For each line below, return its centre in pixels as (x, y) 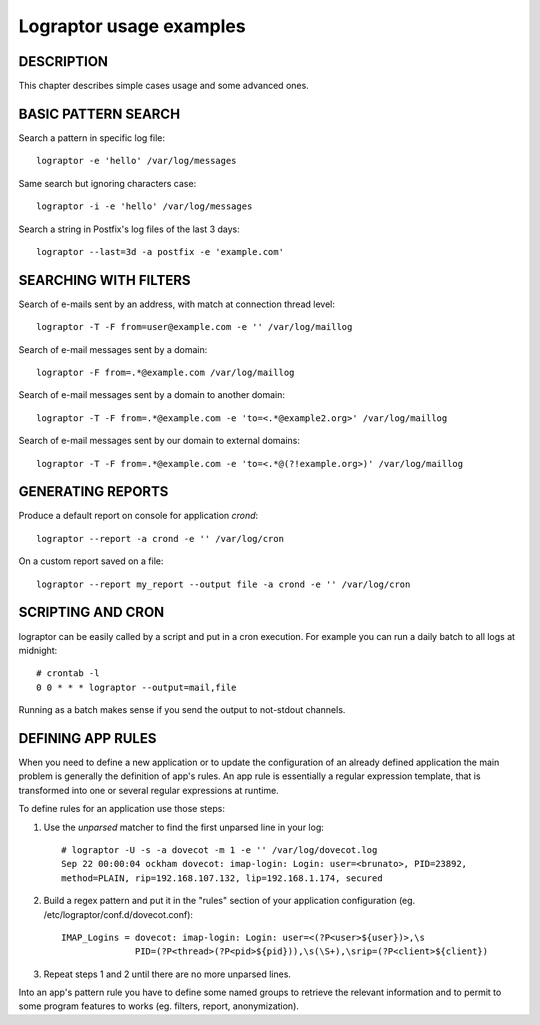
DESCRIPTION (63, 61)
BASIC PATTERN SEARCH (99, 113)
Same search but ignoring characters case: (107, 183)
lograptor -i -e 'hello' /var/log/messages (144, 206)
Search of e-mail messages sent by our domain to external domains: (159, 441)
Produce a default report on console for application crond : (138, 516)
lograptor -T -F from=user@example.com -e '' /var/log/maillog (194, 327)
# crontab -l (68, 673)
